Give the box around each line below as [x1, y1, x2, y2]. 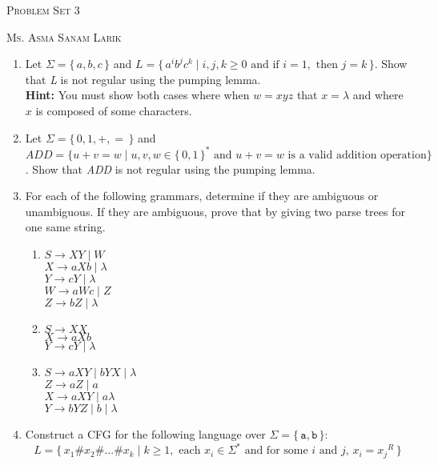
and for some [244, 445, 308, 457]
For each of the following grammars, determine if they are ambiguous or [25, 187, 379, 204]
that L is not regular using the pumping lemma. [25, 70, 261, 87]
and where [352, 86, 404, 103]
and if [251, 59, 279, 71]
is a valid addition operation [287, 149, 427, 161]
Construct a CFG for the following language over [25, 426, 266, 443]
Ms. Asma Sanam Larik [6, 28, 122, 45]
